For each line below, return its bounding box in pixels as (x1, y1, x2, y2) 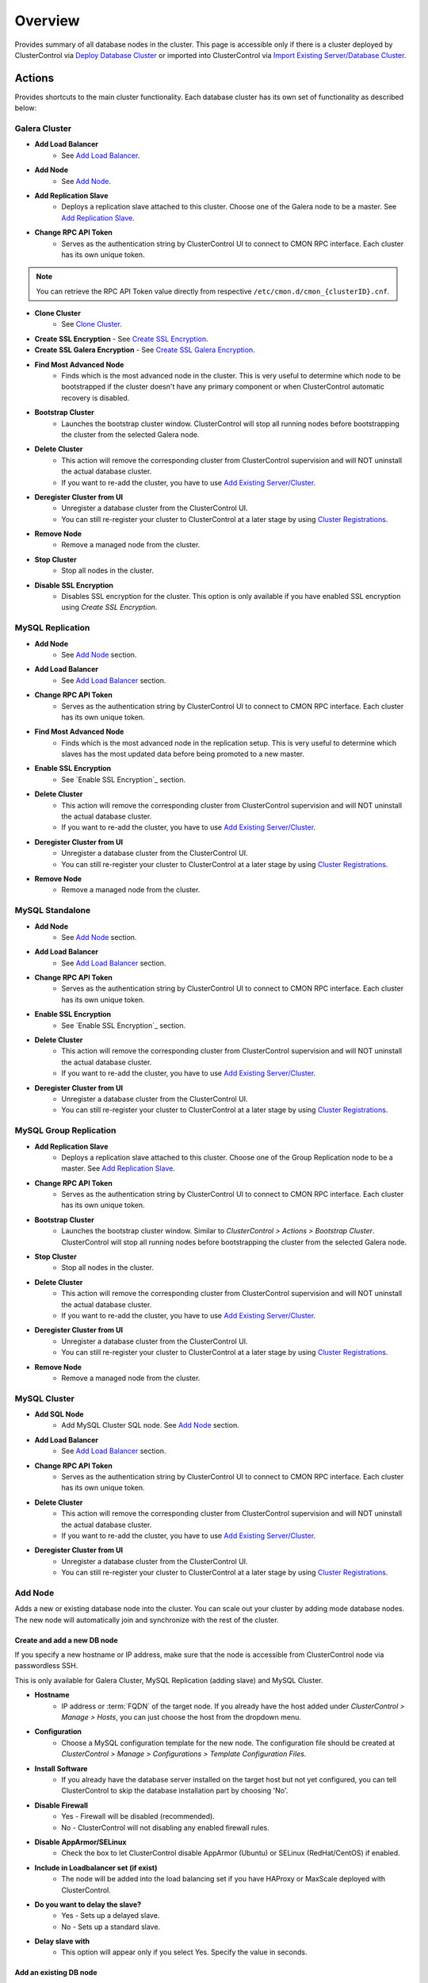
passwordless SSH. (14, 1661, 78, 1670)
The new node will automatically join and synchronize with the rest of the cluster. (14, 1615, 279, 1624)
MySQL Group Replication (14, 1125, 117, 1136)
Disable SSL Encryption (34, 580, 114, 590)
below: (14, 103, 37, 113)
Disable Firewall (34, 1801, 89, 1810)
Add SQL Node (34, 1410, 84, 1419)
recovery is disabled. (61, 393, 130, 402)
